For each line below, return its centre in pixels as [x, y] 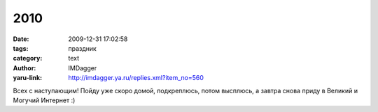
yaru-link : [27, 78]
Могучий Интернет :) [44, 100]
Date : [21, 39]
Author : [24, 68]
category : [28, 58]
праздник [83, 48]
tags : [21, 48]
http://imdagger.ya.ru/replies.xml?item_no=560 [136, 78]
